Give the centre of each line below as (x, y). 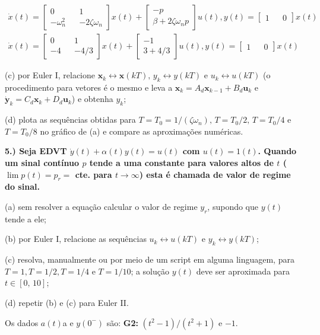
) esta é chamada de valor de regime (215, 174)
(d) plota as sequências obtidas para (70, 119)
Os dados (22, 322)
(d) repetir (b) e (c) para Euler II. (67, 302)
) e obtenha (92, 99)
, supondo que (233, 207)
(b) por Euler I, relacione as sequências (76, 239)
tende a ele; (26, 218)
